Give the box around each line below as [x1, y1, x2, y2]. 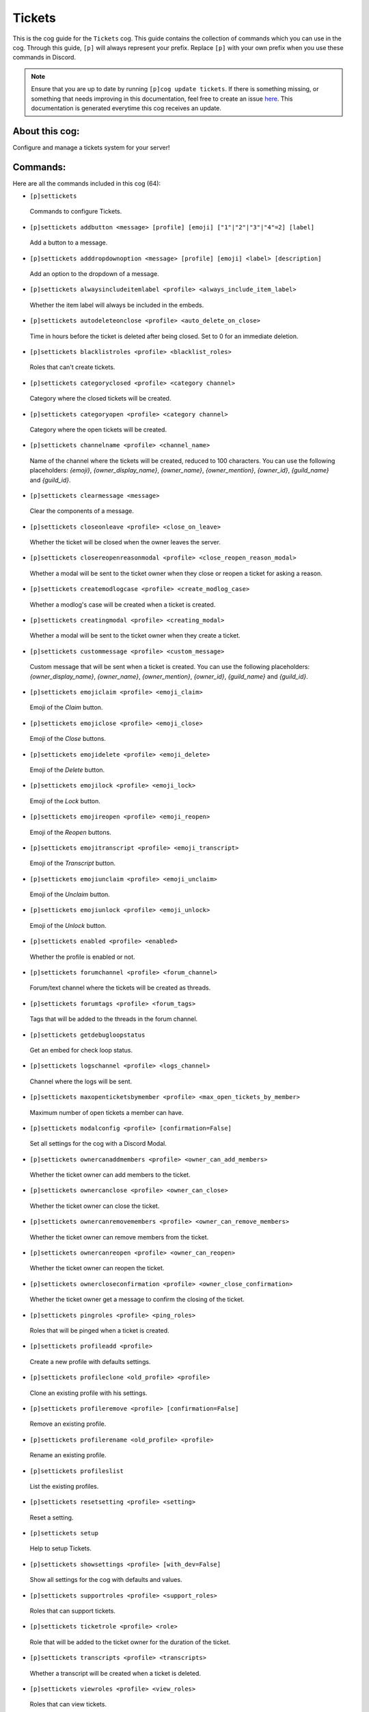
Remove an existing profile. [29, 1420, 107, 1428]
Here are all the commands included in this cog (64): [12, 179, 161, 188]
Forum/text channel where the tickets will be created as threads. [29, 983, 211, 992]
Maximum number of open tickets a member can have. [29, 1108, 184, 1116]
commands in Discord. [12, 53, 77, 62]
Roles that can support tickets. [29, 1607, 116, 1615]
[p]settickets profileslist [29, 1467, 124, 1475]
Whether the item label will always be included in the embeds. [29, 301, 204, 309]
